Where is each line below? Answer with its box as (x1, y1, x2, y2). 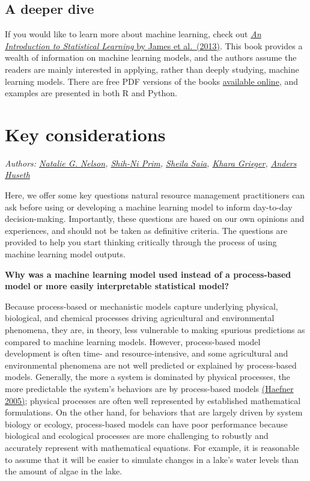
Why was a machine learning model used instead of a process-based (5, 268, 291, 280)
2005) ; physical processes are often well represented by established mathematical (5, 394, 301, 406)
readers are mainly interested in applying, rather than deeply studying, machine (5, 63, 299, 75)
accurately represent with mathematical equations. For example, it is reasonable (5, 441, 299, 453)
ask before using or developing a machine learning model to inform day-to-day (5, 200, 293, 213)
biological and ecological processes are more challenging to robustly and (5, 429, 269, 442)
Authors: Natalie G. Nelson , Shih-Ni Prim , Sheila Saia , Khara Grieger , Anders (5, 156, 297, 169)
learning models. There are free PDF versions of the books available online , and (5, 75, 298, 87)
